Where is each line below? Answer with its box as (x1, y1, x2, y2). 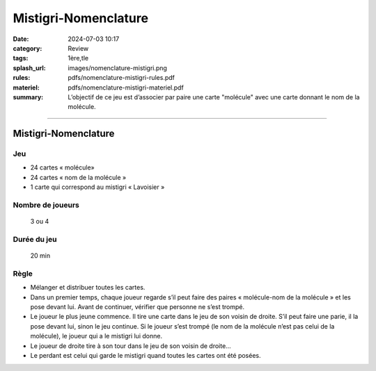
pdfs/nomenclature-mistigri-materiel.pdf (68, 83, 184, 92)
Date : (13, 35, 29, 43)
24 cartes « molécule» (30, 163, 95, 172)
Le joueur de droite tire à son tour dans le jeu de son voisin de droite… (30, 341, 231, 350)
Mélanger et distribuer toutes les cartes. (30, 283, 146, 292)
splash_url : (13, 63, 46, 72)
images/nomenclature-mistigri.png (68, 63, 167, 72)
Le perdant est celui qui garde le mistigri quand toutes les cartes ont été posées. (30, 352, 261, 359)
